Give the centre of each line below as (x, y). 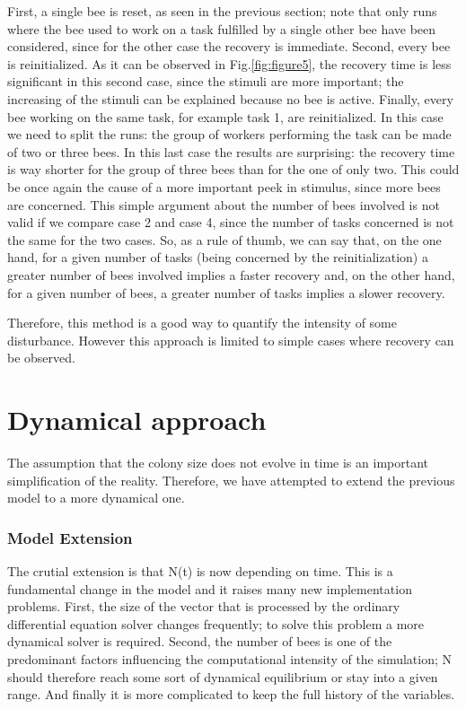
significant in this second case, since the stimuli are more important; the (206, 81)
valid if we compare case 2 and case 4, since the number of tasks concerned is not (231, 222)
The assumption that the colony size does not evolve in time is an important (218, 462)
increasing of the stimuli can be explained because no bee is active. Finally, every (230, 98)
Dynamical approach (137, 420)
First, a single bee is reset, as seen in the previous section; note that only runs (222, 11)
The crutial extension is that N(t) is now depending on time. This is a (200, 571)
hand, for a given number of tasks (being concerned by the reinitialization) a (218, 257)
